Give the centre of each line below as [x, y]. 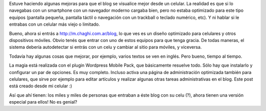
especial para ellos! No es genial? [43, 102]
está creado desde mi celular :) [41, 86]
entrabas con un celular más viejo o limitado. [55, 24]
